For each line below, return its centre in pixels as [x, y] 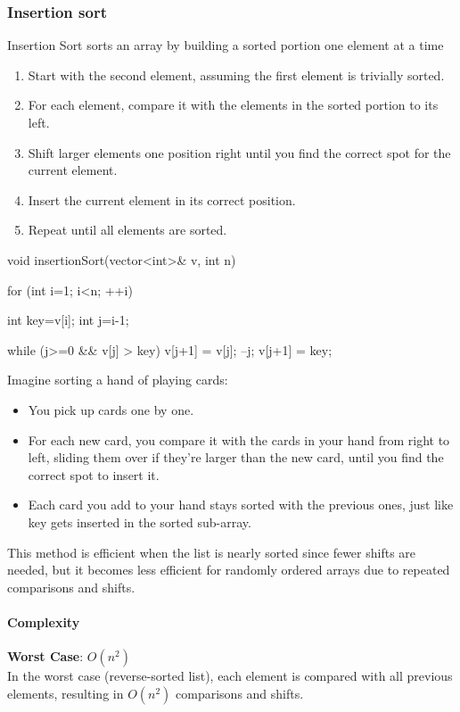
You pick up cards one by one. [111, 409]
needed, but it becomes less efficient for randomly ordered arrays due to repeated [229, 570]
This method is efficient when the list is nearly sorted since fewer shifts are [212, 552]
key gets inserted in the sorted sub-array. [140, 522]
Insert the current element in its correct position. [162, 199]
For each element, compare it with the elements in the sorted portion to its [233, 105]
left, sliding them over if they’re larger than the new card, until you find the [236, 457]
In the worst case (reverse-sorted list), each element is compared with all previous [230, 676]
